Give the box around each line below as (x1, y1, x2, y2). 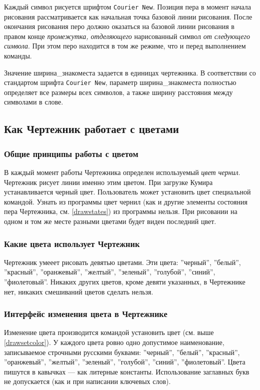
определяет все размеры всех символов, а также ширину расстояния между (4, 86, 233, 97)
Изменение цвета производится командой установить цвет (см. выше (4, 327, 214, 337)
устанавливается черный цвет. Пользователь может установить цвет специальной (4, 186, 251, 197)
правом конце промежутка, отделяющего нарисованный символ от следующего (4, 30, 250, 41)
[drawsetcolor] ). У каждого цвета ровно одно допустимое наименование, (4, 337, 224, 347)
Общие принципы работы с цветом (4, 147, 138, 159)
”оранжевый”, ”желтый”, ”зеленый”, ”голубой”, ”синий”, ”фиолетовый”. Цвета (4, 356, 245, 367)
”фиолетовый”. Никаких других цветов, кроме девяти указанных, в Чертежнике (4, 276, 245, 287)
